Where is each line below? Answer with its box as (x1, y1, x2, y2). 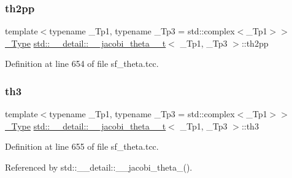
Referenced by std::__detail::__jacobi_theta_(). (5, 161, 193, 173)
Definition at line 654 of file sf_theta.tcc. (5, 57, 159, 70)
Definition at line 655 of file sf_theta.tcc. (5, 140, 159, 153)
